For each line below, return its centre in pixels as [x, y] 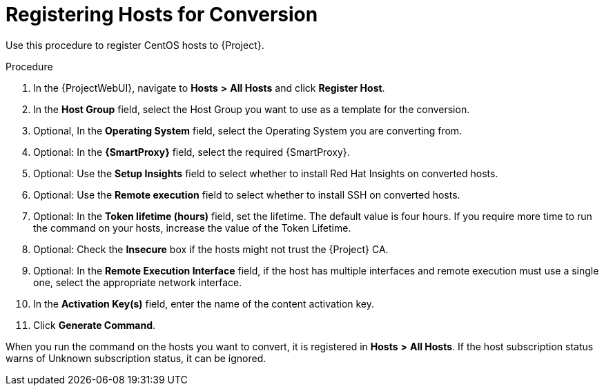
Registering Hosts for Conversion [162, 14]
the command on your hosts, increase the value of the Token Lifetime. [192, 228]
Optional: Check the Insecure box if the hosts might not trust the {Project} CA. [211, 249]
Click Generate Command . [95, 325]
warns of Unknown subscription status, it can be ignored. [136, 358]
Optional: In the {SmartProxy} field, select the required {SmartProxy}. [192, 152]
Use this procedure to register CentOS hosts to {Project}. [135, 45]
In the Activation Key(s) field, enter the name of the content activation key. [204, 303]
